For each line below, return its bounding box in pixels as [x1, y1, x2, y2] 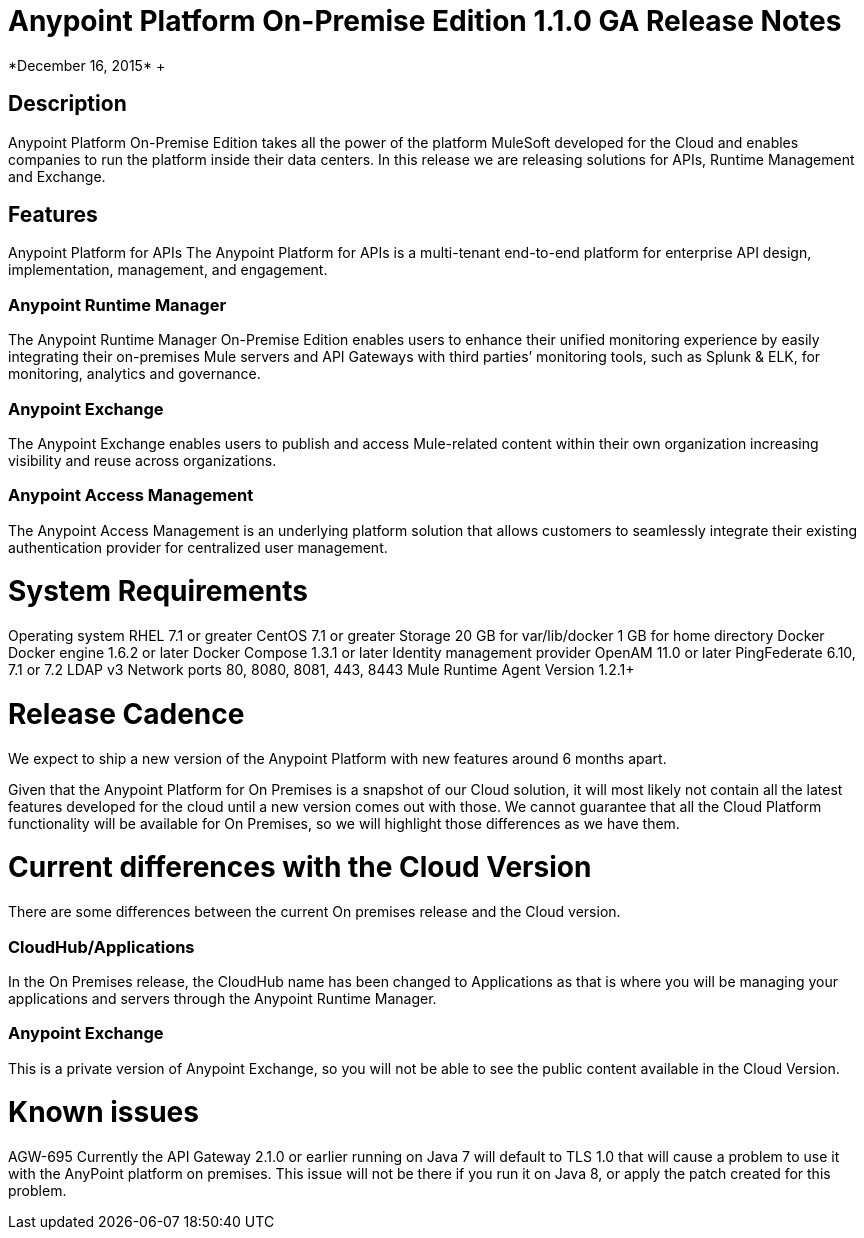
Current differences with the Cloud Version [8, 850, 592, 885]
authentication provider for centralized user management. [8, 538, 388, 556]
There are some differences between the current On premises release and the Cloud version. [8, 903, 621, 921]
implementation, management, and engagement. [8, 261, 328, 279]
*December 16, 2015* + [8, 56, 166, 74]
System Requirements [8, 574, 308, 609]
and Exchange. [8, 167, 106, 185]
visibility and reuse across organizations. [8, 451, 277, 469]
